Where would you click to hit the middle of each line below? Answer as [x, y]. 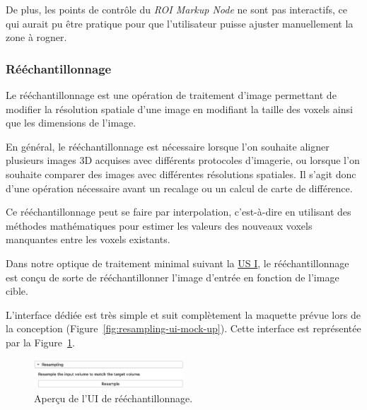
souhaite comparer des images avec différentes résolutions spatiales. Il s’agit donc [181, 174]
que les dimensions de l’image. [71, 123]
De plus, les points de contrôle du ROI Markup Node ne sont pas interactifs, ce [176, 9]
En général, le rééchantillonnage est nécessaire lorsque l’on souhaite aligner [168, 146]
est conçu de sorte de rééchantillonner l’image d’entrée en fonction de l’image [173, 277]
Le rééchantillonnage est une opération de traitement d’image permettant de [171, 95]
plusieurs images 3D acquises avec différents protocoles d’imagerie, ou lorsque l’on [183, 160]
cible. [17, 291]
